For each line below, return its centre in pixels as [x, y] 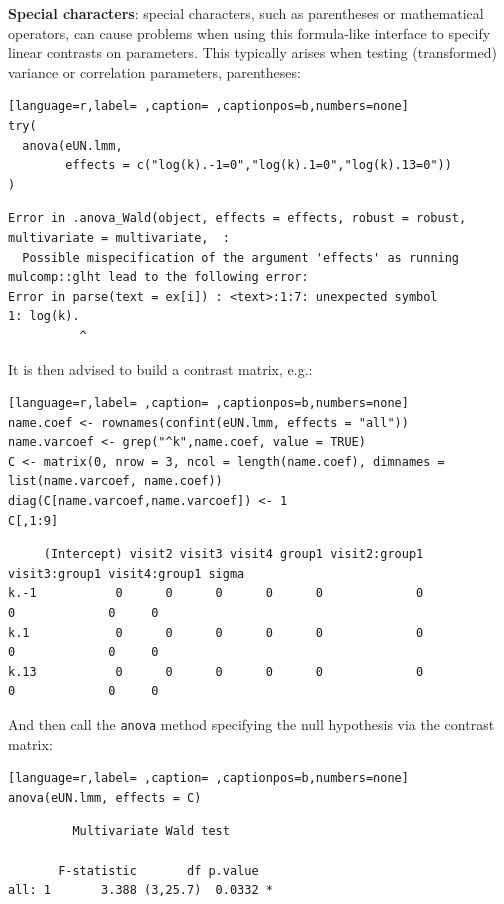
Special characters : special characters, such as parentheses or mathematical [246, 13]
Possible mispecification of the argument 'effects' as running [241, 257]
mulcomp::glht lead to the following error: [158, 277]
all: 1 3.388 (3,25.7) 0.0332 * [140, 890]
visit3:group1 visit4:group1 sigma [126, 573]
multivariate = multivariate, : [119, 237]
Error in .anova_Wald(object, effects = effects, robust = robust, [237, 218]
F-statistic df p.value [158, 870]
